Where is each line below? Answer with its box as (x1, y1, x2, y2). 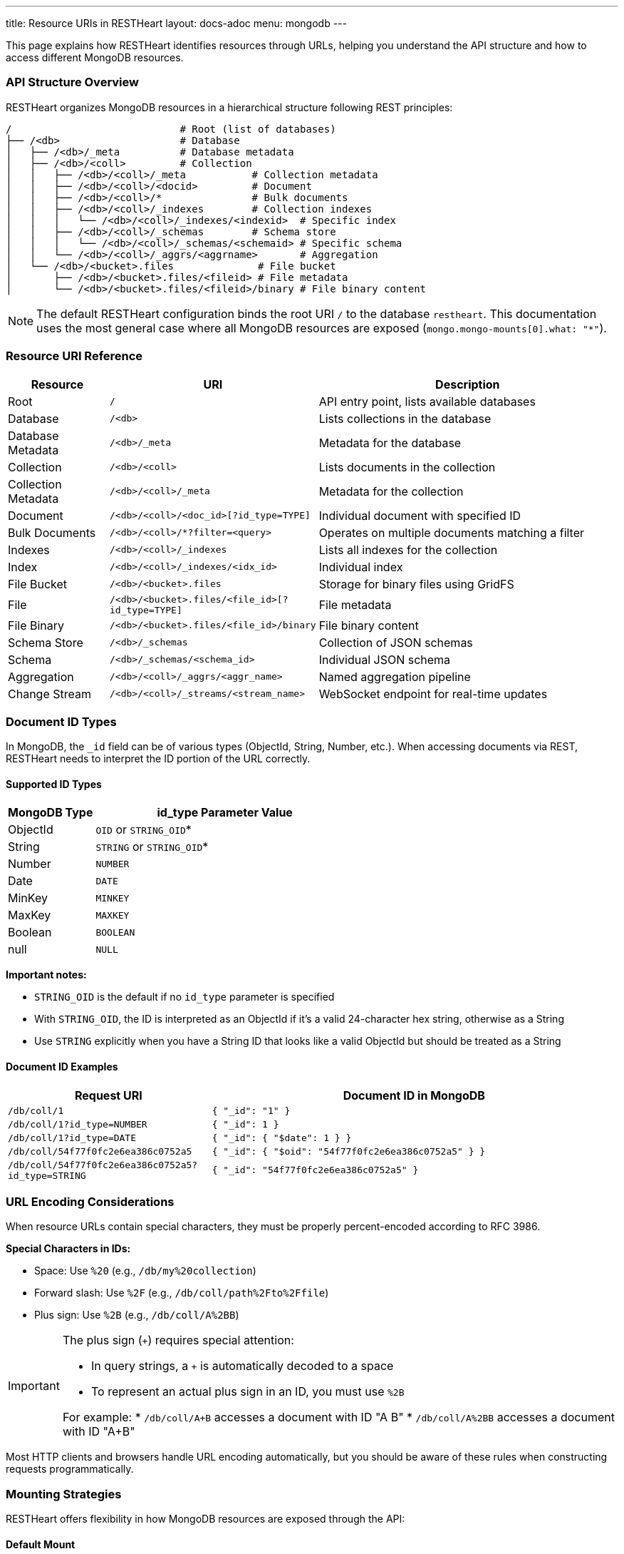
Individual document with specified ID (318, 508, 521, 523)
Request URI (74, 1088, 142, 1103)
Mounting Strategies (6, 1486, 122, 1501)
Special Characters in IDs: (6, 1242, 131, 1255)
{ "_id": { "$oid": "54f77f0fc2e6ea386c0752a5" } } (212, 1145, 486, 1157)
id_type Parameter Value (157, 805, 293, 820)
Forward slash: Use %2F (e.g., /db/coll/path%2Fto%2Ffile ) (34, 1287, 329, 1299)
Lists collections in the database (318, 411, 492, 426)
